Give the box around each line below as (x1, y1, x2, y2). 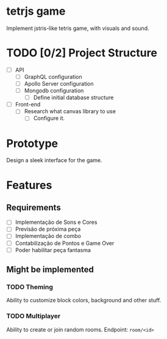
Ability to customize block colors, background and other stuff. (6, 297, 162, 304)
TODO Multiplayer (6, 312, 61, 321)
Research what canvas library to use (24, 108, 116, 115)
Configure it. (33, 114, 65, 122)
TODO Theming (6, 283, 54, 291)
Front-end (15, 101, 41, 108)
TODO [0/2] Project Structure (6, 46, 157, 60)
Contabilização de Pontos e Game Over (15, 239, 115, 247)
